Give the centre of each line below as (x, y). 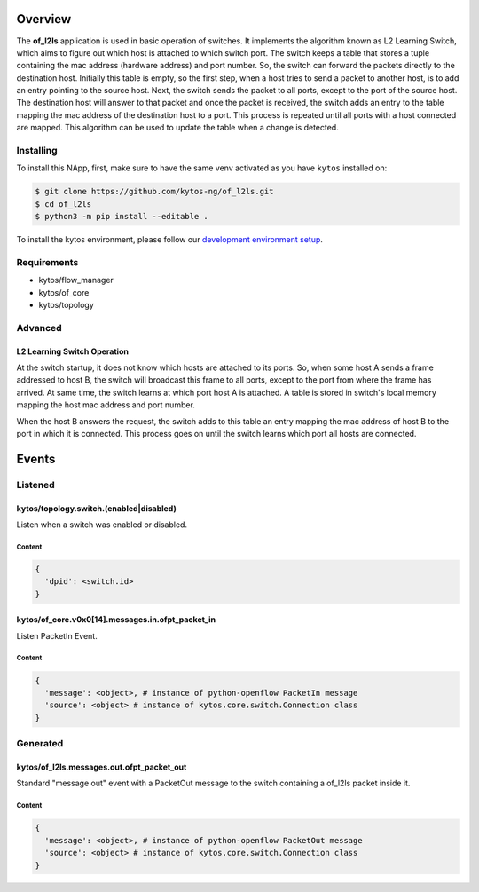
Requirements (47, 262)
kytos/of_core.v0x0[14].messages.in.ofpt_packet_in (116, 620)
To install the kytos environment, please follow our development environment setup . (170, 240)
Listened (35, 485)
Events (36, 458)
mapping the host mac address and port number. (106, 405)
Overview (44, 19)
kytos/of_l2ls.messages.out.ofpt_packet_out (102, 767)
